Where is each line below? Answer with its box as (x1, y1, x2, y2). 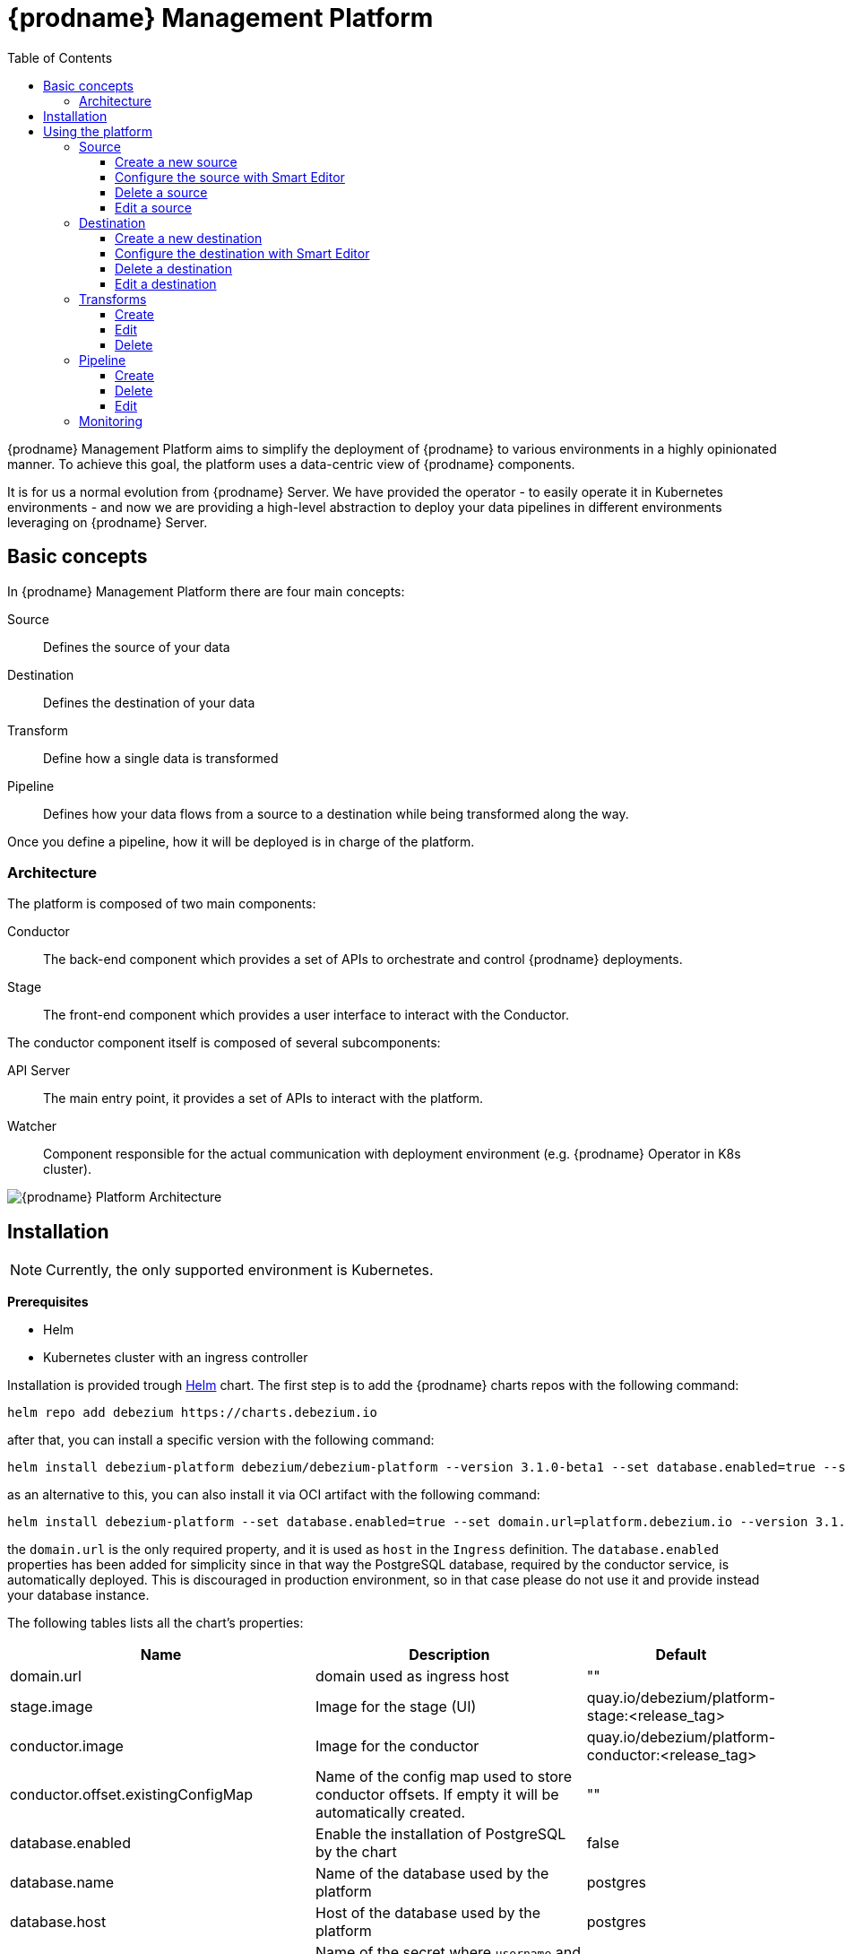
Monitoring (79, 413, 143, 429)
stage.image (10, 1698, 93, 1716)
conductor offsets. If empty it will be (315, 1785, 559, 1804)
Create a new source (115, 153, 237, 169)
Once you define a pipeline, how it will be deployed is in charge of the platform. (7, 833, 475, 849)
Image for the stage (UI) (315, 1698, 477, 1716)
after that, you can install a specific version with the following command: (7, 1432, 435, 1448)
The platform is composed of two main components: (7, 896, 316, 912)
